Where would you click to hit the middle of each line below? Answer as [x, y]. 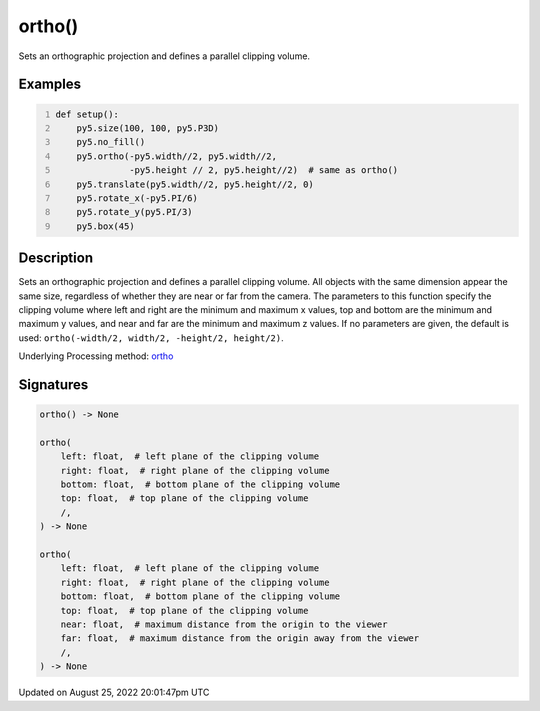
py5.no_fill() [111, 142]
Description [56, 258]
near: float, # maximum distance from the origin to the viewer [224, 624]
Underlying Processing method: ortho [96, 356]
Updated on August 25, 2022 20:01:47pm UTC [114, 692]
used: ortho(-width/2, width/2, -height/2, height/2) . [151, 337]
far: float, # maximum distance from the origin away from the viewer [240, 638]
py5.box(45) [105, 226]
